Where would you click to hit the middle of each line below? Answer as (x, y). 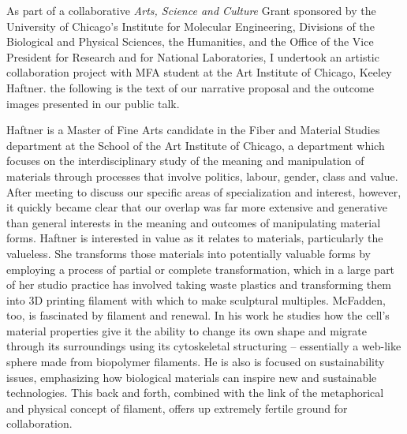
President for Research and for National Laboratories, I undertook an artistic (193, 56)
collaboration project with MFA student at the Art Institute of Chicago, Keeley (199, 72)
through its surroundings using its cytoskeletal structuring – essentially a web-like (204, 346)
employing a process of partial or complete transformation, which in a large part (201, 269)
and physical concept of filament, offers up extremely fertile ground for (177, 408)
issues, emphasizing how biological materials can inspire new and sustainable (192, 377)
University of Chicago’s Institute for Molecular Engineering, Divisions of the (190, 26)
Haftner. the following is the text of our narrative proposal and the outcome (190, 87)
